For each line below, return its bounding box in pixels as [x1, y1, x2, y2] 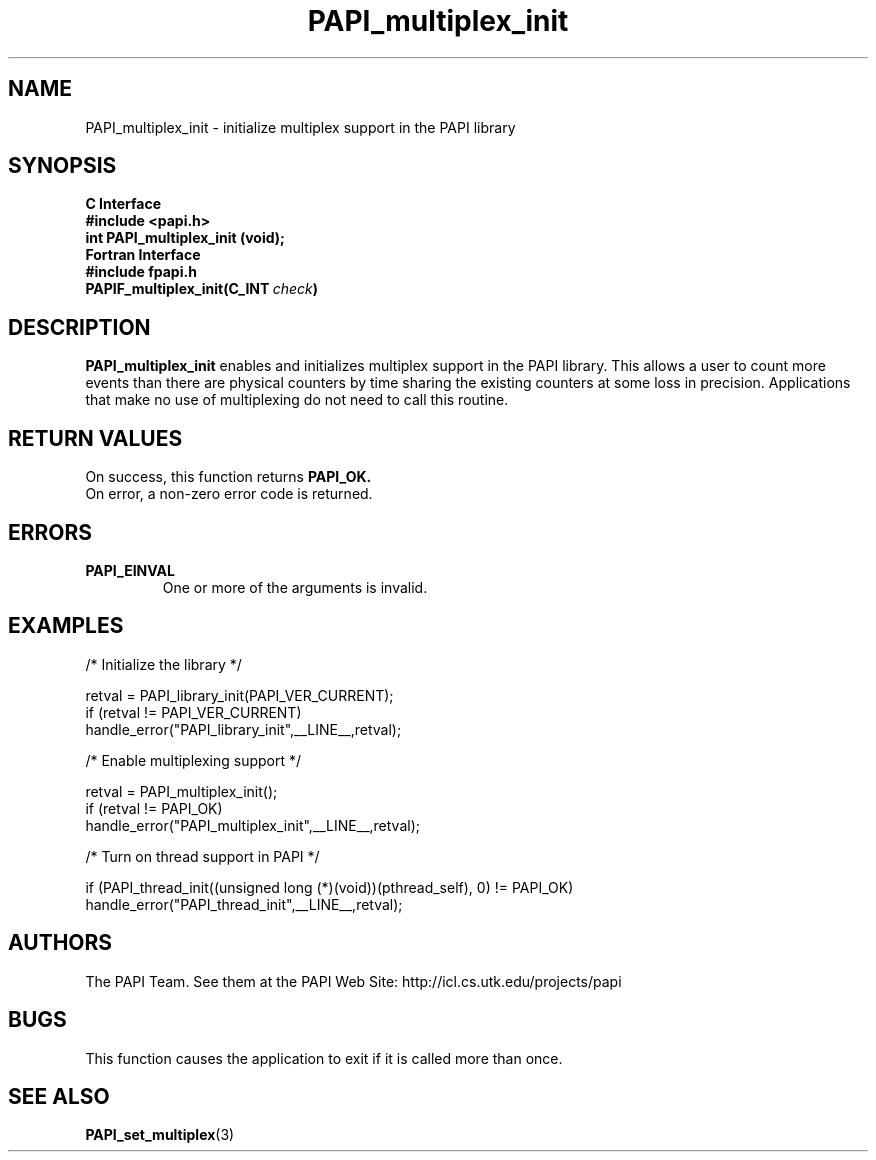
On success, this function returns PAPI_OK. [85, 468, 372, 486]
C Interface [85, 195, 162, 213]
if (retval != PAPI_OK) [85, 799, 223, 817]
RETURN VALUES [8, 425, 183, 451]
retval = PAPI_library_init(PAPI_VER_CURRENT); [85, 686, 394, 704]
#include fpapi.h [85, 263, 197, 281]
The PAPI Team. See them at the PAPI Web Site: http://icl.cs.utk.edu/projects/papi [85, 972, 622, 990]
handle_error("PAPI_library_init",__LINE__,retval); [85, 720, 402, 738]
